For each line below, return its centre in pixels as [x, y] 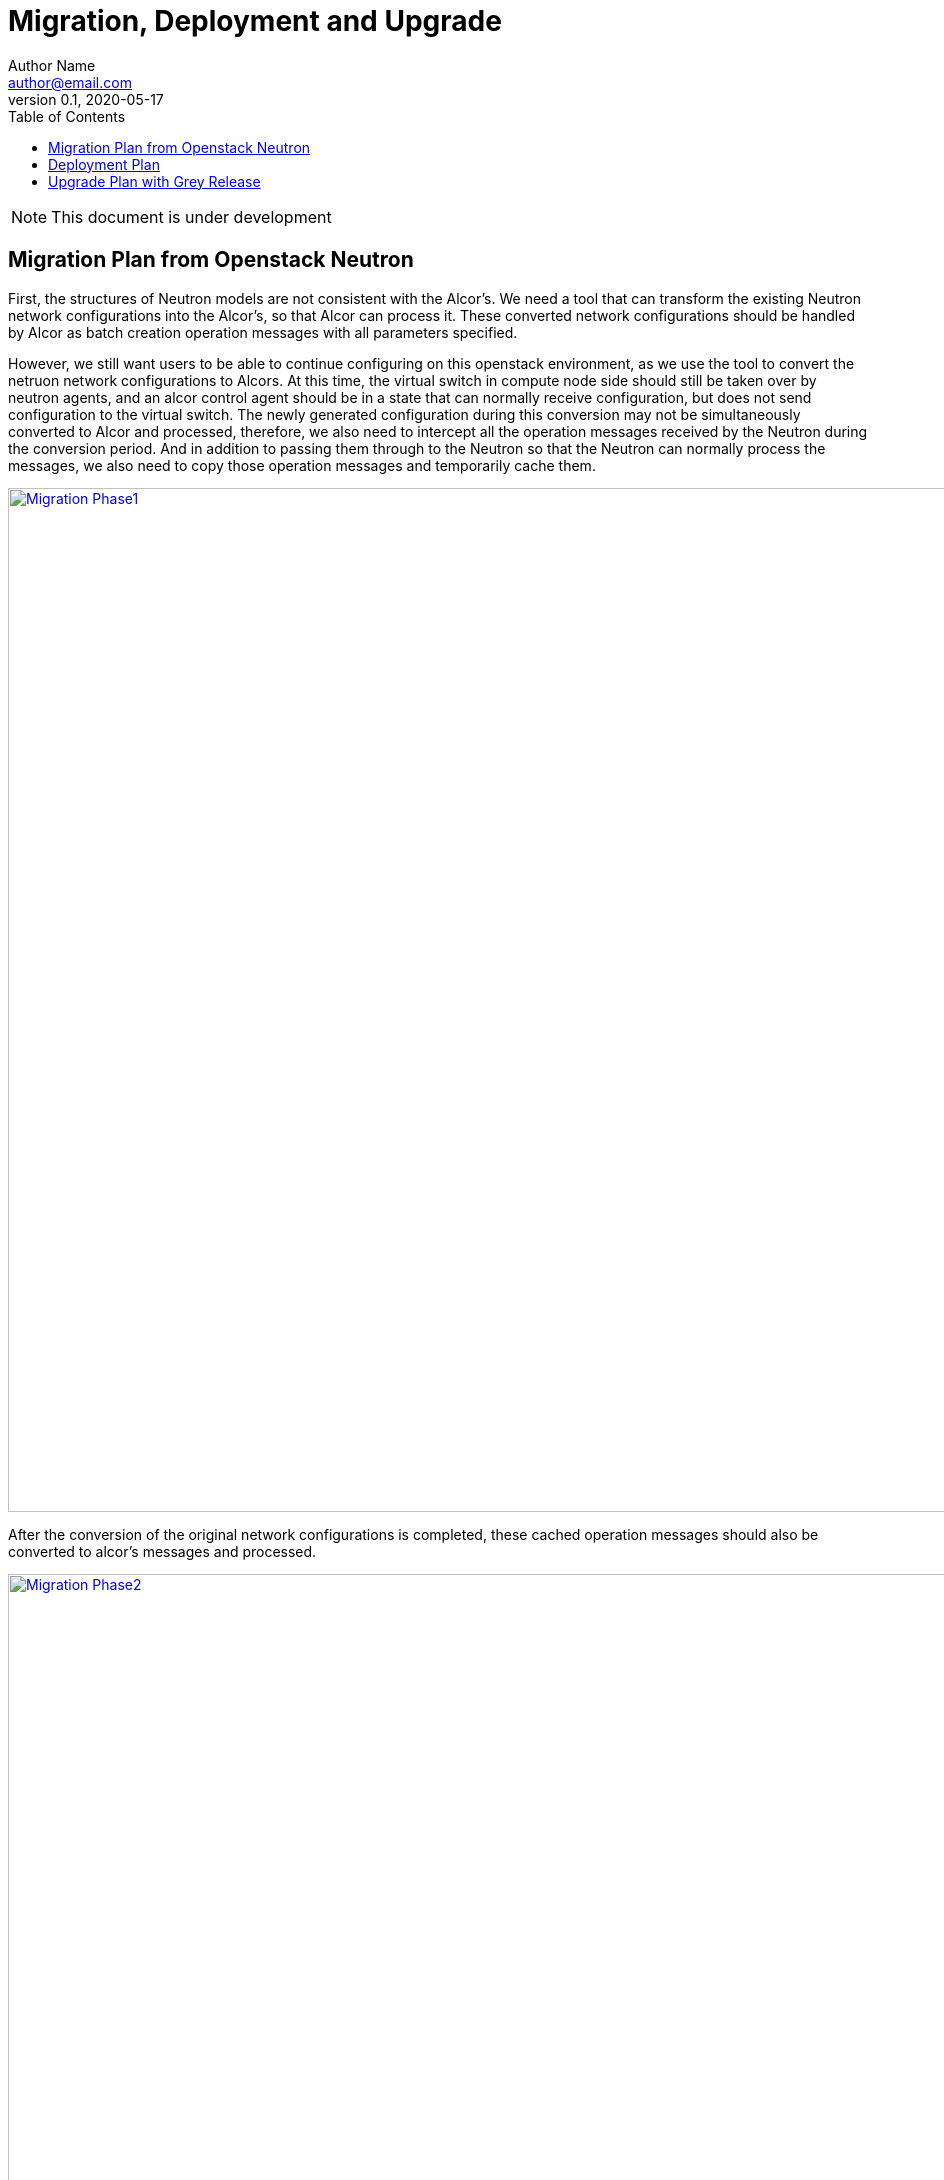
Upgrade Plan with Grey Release [154, 181]
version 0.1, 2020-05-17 [86, 99]
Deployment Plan [104, 164]
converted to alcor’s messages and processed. [162, 1551]
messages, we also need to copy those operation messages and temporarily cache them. [302, 465]
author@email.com [70, 82]
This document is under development [191, 216]
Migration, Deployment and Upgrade [255, 21]
